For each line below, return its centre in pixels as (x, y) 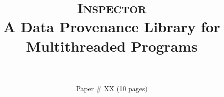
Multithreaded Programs (112, 46)
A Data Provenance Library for (112, 27)
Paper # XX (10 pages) (112, 88)
